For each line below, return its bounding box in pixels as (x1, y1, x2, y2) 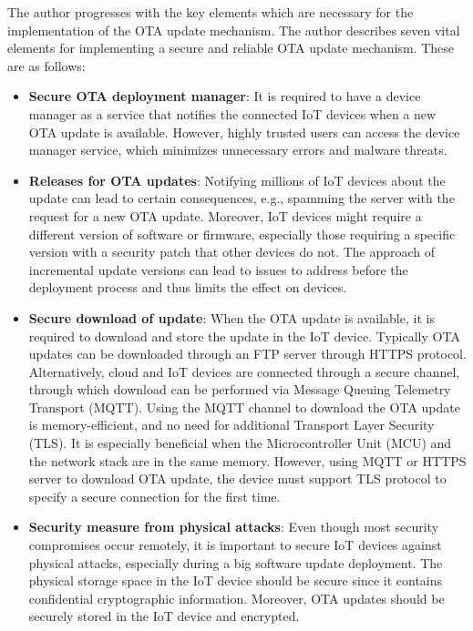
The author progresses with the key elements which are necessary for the (7, 3, 414, 21)
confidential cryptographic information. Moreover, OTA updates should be (28, 588, 445, 607)
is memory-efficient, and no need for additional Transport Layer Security (28, 415, 435, 434)
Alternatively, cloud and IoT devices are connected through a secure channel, (28, 361, 460, 381)
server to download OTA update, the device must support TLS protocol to (28, 469, 447, 488)
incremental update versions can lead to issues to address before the (28, 260, 408, 279)
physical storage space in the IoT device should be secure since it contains (28, 571, 443, 590)
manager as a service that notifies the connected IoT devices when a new (28, 104, 437, 123)
